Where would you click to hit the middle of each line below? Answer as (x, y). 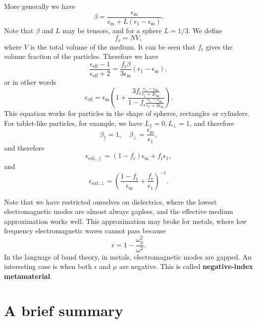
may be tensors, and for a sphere (112, 30)
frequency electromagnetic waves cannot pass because (85, 231)
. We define (205, 30)
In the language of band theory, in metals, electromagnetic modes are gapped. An (128, 256)
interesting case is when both (48, 266)
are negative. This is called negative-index (186, 266)
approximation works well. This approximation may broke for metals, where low (126, 221)
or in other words (30, 82)
